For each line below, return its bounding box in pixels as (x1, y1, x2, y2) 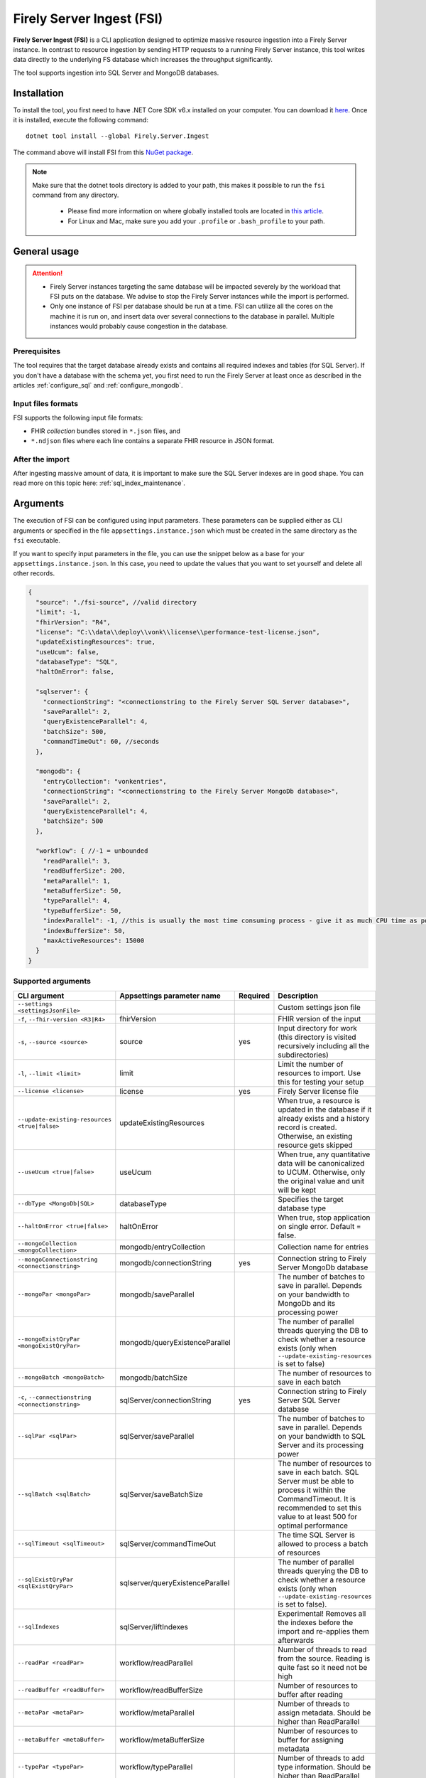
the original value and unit (278, 1176, 365, 1186)
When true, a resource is (278, 1095, 361, 1105)
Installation (13, 87, 64, 99)
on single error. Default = (278, 1221, 361, 1231)
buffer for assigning (278, 1735, 344, 1745)
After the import (13, 454, 70, 464)
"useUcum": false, (35, 648, 99, 656)
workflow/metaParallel (119, 1708, 195, 1718)
